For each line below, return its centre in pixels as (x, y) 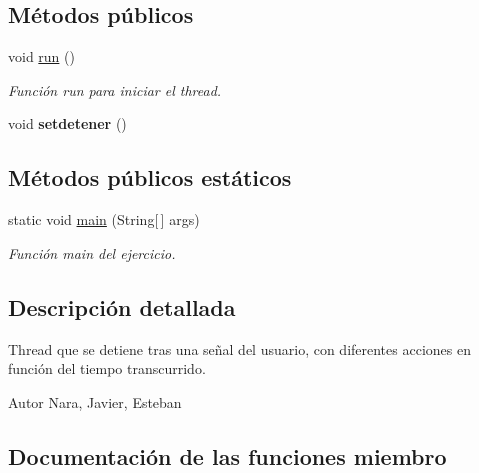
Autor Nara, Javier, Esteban (95, 401)
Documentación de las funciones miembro (227, 455)
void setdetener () (67, 123)
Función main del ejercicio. (92, 252)
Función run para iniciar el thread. (115, 89)
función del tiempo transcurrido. (107, 368)
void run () (41, 56)
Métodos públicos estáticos (150, 177)
